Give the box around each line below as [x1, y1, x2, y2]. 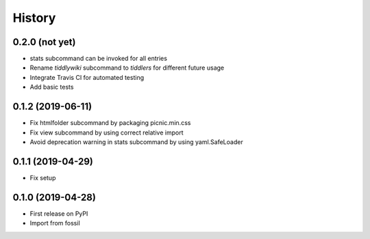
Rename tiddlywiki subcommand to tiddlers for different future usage [29, 64, 225, 72]
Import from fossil [29, 219, 80, 227]
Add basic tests [29, 83, 74, 92]
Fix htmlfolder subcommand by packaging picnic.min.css [29, 119, 191, 127]
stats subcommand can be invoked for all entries [29, 55, 168, 63]
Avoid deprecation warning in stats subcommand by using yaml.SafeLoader [29, 137, 243, 146]
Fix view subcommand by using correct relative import [29, 128, 184, 137]
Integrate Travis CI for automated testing [29, 73, 144, 81]
